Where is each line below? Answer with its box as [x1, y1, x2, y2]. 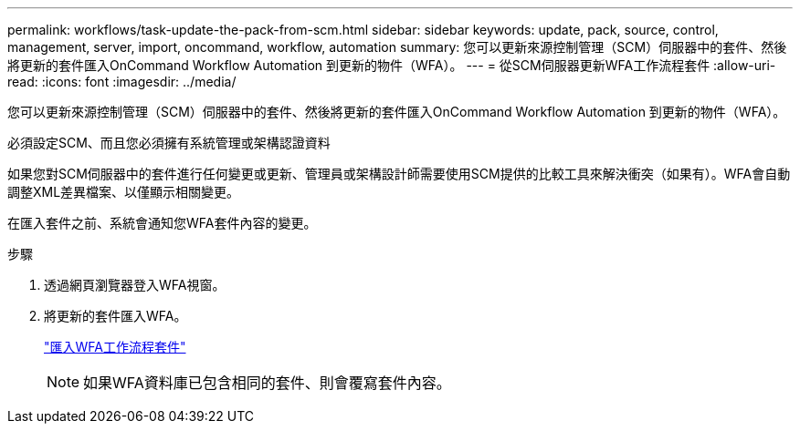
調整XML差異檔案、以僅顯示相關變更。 [7, 184, 240, 200]
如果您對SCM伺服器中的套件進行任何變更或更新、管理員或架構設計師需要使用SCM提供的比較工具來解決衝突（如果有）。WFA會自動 [7, 166, 791, 181]
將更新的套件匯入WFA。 [44, 308, 187, 323]
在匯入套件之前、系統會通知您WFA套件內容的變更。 [7, 215, 317, 231]
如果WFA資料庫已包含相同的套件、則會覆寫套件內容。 [83, 374, 451, 392]
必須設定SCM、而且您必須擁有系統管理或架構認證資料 [7, 135, 331, 150]
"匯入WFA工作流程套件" [44, 339, 186, 354]
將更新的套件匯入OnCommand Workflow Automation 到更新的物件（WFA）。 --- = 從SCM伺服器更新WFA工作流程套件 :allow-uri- [7, 57, 776, 73]
